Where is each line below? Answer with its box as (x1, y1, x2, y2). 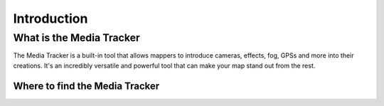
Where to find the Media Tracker (13, 80, 160, 92)
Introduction (13, 11, 88, 26)
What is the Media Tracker (13, 31, 140, 44)
